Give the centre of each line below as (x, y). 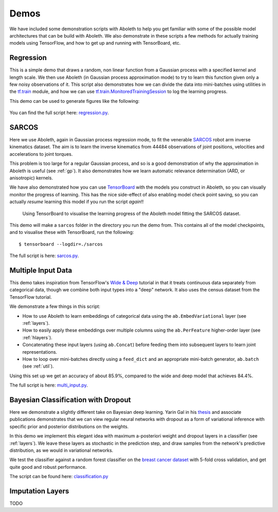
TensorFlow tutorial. (31, 297)
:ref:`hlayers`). (37, 337)
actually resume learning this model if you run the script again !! (77, 202)
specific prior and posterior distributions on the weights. (69, 426)
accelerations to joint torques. (41, 154)
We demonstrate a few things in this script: (55, 306)
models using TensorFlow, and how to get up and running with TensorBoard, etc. (95, 43)
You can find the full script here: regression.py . (59, 113)
